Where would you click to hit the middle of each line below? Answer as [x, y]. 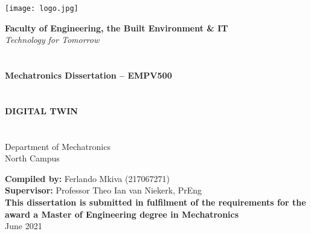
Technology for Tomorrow [52, 40]
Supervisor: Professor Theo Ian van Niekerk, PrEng [104, 190]
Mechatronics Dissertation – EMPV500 [88, 75]
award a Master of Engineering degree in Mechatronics [122, 214]
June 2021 [24, 226]
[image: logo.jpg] [42, 8]
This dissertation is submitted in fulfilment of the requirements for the [155, 202]
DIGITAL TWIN [41, 110]
